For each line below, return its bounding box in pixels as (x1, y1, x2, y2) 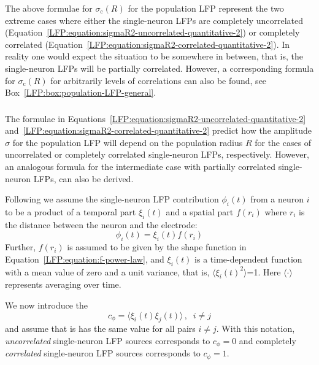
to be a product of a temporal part (5, 206, 136, 218)
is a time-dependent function (194, 252, 302, 265)
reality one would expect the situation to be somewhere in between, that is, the (5, 50, 303, 63)
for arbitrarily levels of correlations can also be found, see (50, 74, 267, 86)
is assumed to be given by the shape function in (67, 240, 247, 253)
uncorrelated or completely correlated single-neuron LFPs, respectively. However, (5, 148, 309, 161)
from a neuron (250, 193, 304, 206)
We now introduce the (5, 299, 88, 311)
